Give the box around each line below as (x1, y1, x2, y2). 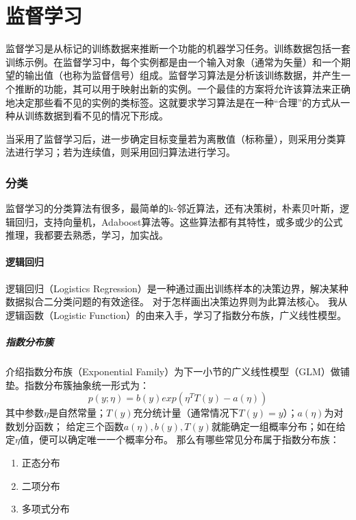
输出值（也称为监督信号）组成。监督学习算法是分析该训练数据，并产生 (24, 68, 341, 82)
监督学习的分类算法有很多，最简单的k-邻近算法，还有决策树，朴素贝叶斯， (5, 201, 340, 215)
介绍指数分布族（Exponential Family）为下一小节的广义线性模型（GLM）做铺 (5, 364, 350, 379)
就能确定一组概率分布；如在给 (211, 418, 346, 433)
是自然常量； (48, 405, 106, 420)
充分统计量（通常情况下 (133, 405, 239, 420)
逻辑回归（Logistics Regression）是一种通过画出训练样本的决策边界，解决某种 (5, 281, 348, 295)
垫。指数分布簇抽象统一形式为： (5, 377, 149, 392)
